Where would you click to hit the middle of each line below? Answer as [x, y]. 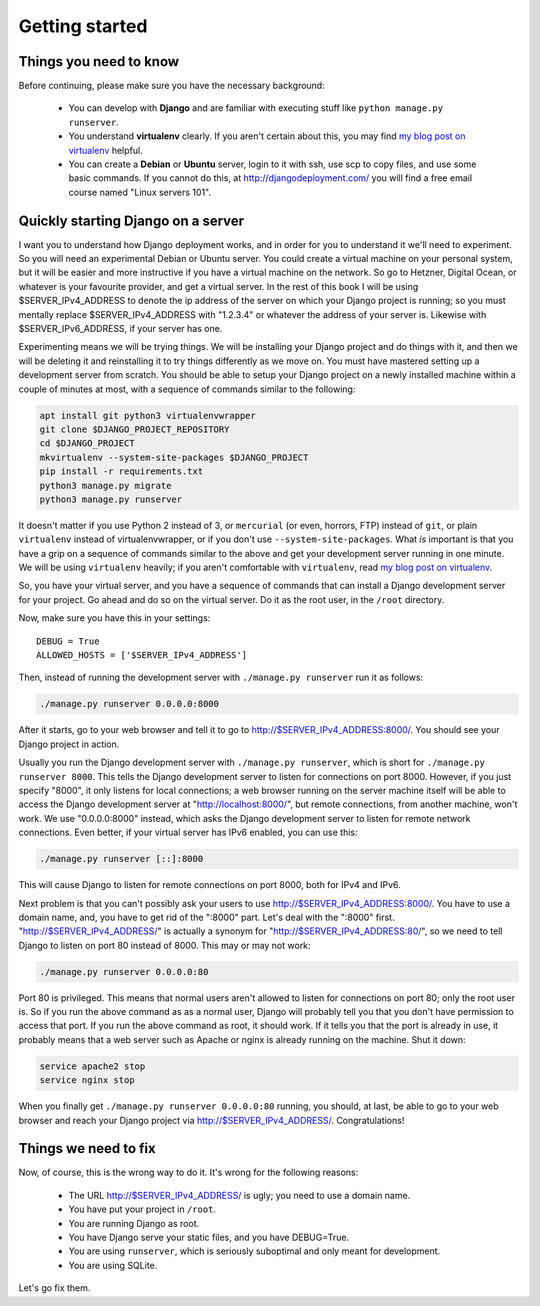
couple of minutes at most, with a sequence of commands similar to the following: [187, 389]
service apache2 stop [92, 1066]
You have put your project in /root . [142, 1209]
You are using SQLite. [113, 1265]
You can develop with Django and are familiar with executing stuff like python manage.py [256, 108]
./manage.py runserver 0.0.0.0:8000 [129, 704]
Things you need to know [99, 61]
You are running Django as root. [134, 1223]
